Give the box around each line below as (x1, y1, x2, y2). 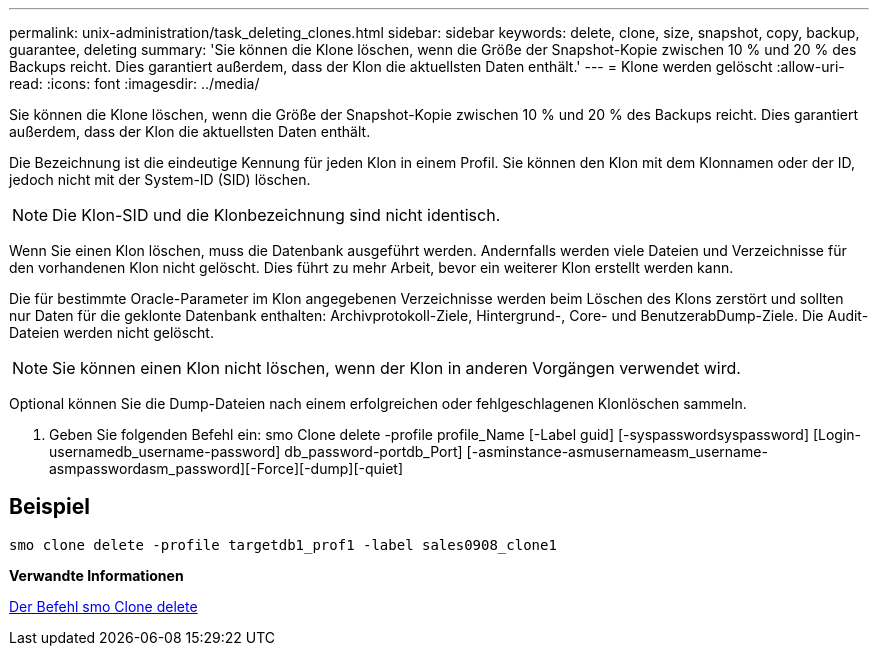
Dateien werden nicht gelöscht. (9, 324, 214, 341)
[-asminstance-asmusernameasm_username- (466, 443, 768, 460)
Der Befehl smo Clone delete (9, 597, 198, 615)
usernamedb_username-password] (49, 443, 281, 460)
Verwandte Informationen (9, 566, 184, 584)
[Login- (812, 426, 862, 443)
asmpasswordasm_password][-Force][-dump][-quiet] (49, 460, 404, 477)
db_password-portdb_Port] (284, 443, 463, 460)
